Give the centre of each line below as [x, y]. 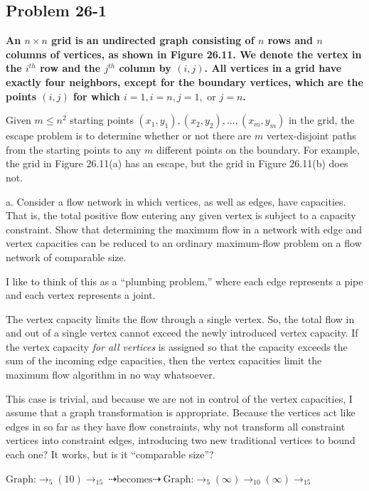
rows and [290, 40]
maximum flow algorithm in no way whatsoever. [111, 375]
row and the [70, 68]
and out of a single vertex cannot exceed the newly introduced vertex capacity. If [182, 333]
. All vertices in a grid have [273, 68]
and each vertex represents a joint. [81, 295]
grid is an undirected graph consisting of [153, 40]
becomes [134, 479]
